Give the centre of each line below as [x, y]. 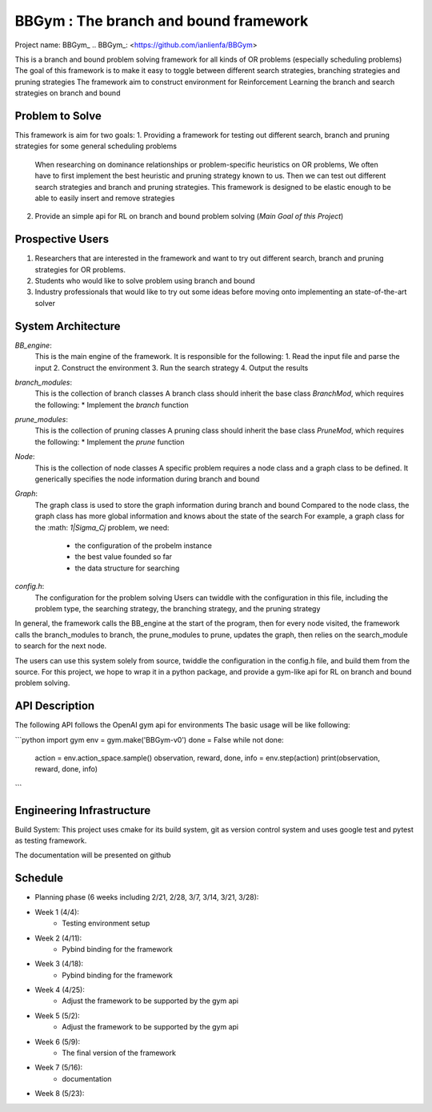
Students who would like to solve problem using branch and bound [145, 281]
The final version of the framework [119, 1053]
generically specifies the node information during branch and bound [147, 479]
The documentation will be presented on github [93, 855]
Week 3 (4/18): [59, 964]
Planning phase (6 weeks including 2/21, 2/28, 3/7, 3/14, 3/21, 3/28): [147, 897]
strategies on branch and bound [68, 93]
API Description [55, 706]
